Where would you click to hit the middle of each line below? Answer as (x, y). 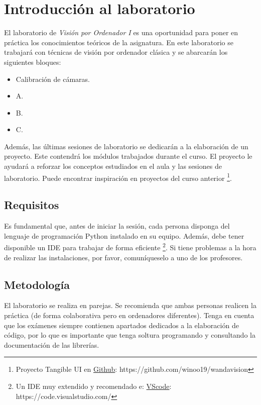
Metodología (37, 284)
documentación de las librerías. (52, 344)
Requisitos (32, 205)
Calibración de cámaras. (53, 79)
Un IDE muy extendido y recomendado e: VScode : (94, 386)
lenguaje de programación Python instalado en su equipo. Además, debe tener (124, 235)
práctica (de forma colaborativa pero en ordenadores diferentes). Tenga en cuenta (129, 315)
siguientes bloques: (33, 62)
